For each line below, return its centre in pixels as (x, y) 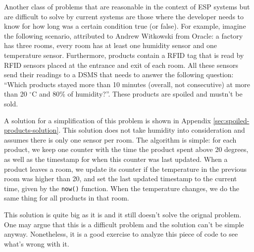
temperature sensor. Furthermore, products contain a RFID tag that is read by (124, 55)
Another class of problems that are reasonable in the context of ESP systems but (127, 6)
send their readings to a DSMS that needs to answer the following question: (119, 75)
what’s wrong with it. (37, 243)
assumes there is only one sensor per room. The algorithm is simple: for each (120, 139)
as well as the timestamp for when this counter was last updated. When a (116, 159)
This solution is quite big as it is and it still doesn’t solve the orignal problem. (123, 214)
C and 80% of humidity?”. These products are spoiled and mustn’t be (137, 94)
